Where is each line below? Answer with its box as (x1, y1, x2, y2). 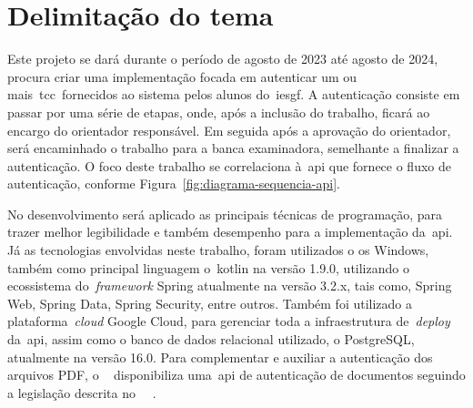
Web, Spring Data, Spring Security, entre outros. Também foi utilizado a (7, 293, 413, 312)
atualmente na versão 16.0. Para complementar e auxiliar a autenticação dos (7, 347, 433, 366)
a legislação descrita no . (7, 382, 156, 402)
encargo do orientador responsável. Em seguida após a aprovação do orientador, (7, 120, 451, 139)
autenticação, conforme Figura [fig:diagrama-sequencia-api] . (7, 174, 340, 193)
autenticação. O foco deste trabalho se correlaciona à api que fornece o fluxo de (7, 156, 451, 175)
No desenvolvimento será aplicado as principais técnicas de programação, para (7, 204, 443, 223)
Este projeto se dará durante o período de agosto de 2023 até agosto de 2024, (7, 49, 438, 68)
